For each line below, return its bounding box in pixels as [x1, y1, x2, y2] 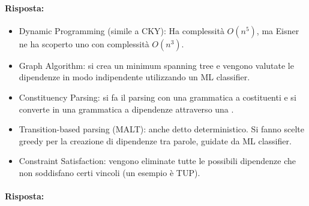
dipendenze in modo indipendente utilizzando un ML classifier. [19, 71, 250, 83]
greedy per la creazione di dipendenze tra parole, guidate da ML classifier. [19, 134, 292, 147]
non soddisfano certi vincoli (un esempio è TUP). [19, 166, 200, 178]
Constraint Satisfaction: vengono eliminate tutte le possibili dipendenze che [19, 154, 296, 167]
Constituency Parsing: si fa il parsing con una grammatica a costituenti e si [19, 90, 296, 103]
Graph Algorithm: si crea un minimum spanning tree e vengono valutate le [19, 59, 294, 71]
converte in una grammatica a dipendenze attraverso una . [19, 102, 234, 115]
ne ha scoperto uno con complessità [19, 37, 149, 50]
